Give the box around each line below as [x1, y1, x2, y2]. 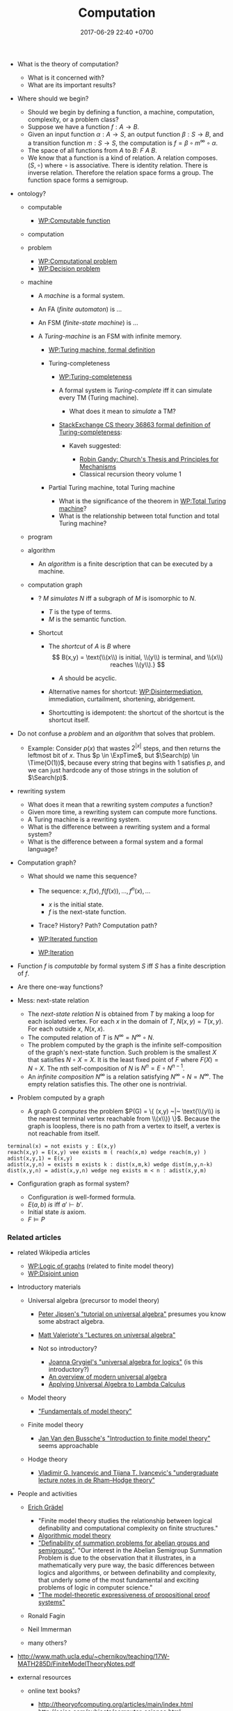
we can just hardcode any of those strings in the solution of [27, 766, 198, 775]
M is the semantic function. [48, 615, 127, 623]
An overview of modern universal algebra [48, 1373, 167, 1381]
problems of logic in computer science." [38, 1583, 153, 1592]
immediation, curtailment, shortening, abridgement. [48, 694, 196, 703]
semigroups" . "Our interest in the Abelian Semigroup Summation [38, 1546, 223, 1555]
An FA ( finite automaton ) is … [38, 305, 122, 313]
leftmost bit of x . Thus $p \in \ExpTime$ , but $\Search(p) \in [27, 752, 200, 760]
